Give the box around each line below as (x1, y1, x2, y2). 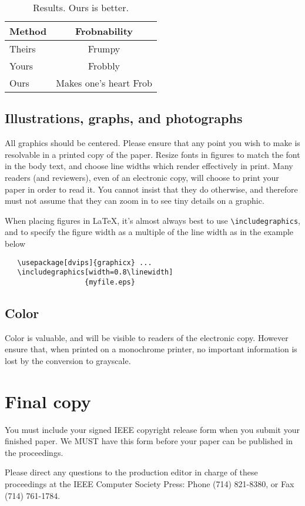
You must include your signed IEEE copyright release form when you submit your (5, 423, 300, 435)
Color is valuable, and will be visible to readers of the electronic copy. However (5, 331, 289, 343)
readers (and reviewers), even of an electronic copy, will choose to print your (5, 171, 279, 183)
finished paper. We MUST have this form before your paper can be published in (5, 435, 293, 447)
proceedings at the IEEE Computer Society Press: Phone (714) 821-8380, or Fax (5, 478, 294, 490)
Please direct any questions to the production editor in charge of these (5, 466, 258, 478)
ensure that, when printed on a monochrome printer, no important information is (5, 343, 297, 355)
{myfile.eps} (85, 277, 135, 286)
